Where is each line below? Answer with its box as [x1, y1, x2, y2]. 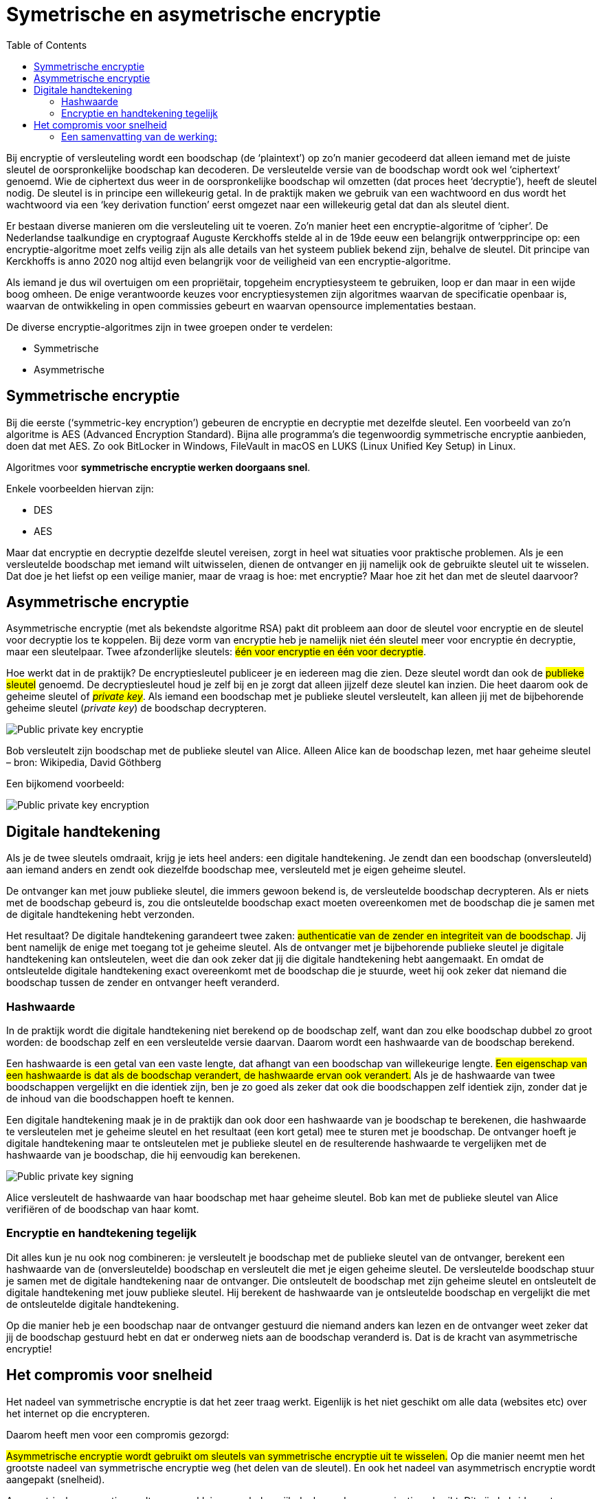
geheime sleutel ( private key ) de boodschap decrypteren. [6, 702, 267, 714]
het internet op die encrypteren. [6, 1407, 150, 1419]
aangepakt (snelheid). [6, 1473, 105, 1485]
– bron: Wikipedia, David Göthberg [6, 756, 161, 769]
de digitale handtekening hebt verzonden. [6, 908, 195, 921]
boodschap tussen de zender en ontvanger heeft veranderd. [6, 976, 280, 989]
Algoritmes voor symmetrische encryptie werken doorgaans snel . [6, 461, 311, 473]
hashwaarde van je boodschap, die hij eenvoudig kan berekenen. [6, 1149, 301, 1161]
